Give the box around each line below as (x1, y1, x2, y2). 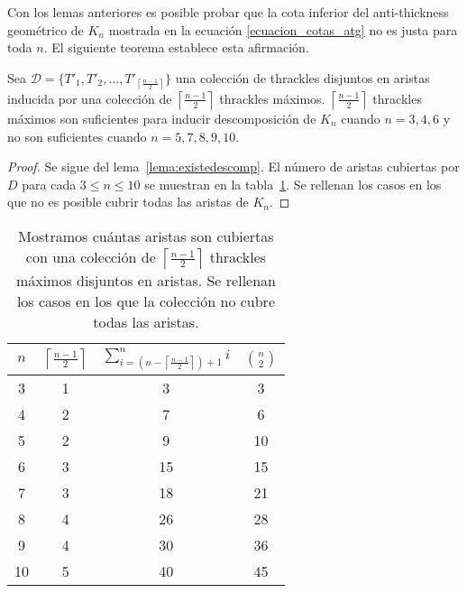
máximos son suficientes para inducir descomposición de (7, 108, 316, 127)
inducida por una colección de (7, 88, 172, 107)
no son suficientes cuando (7, 126, 147, 145)
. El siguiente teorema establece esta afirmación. (43, 38, 309, 57)
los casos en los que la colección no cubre (16, 290, 275, 311)
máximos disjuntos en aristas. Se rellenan (15, 269, 276, 291)
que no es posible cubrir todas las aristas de (7, 192, 249, 211)
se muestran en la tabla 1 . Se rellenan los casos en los (144, 174, 442, 193)
